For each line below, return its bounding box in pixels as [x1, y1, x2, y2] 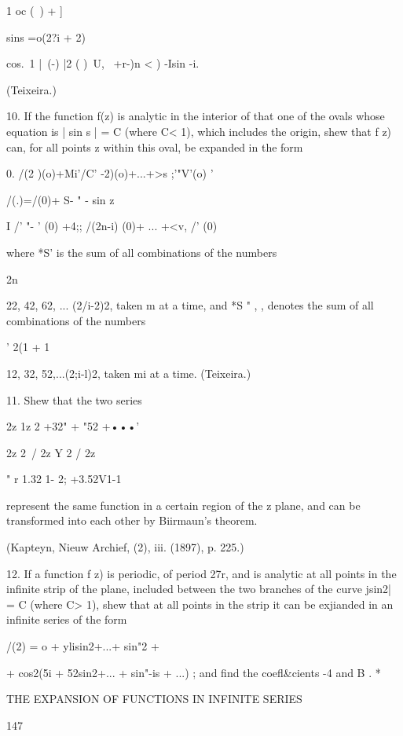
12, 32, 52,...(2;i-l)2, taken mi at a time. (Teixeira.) [6, 364, 251, 381]
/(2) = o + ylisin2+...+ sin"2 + [6, 638, 159, 654]
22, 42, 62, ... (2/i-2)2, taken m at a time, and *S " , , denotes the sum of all [6, 297, 374, 313]
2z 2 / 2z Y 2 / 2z [6, 444, 96, 460]
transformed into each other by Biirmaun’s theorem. [6, 512, 258, 529]
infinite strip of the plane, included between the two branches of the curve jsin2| [6, 580, 391, 597]
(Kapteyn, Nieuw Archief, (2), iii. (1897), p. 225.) [6, 539, 244, 555]
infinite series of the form [6, 611, 127, 628]
